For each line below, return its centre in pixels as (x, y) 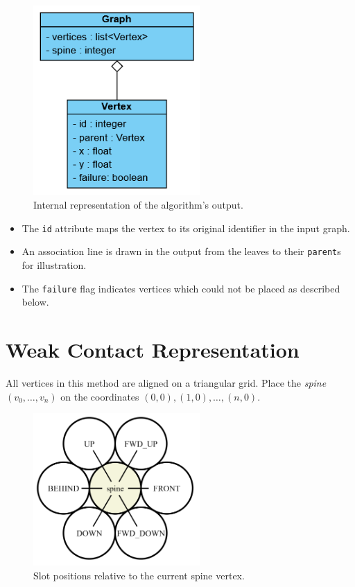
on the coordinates (100, 396)
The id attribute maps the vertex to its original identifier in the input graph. (186, 228)
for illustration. (54, 264)
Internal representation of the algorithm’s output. (138, 205)
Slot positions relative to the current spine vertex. (139, 575)
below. (35, 302)
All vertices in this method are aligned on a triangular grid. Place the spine (166, 382)
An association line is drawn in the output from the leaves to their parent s (181, 251)
